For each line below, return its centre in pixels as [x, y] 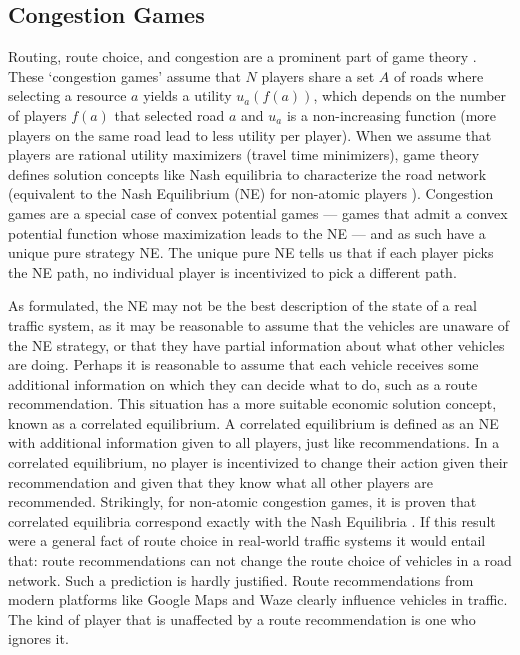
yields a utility [187, 95]
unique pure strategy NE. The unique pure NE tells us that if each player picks [251, 252]
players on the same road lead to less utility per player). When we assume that [250, 134]
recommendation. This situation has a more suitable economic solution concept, [252, 403]
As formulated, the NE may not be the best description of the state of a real [242, 305]
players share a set [318, 75]
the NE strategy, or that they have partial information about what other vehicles [256, 344]
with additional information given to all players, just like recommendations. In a [254, 442]
